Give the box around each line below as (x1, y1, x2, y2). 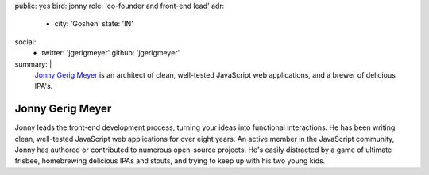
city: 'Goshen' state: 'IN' (54, 19, 134, 29)
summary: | (14, 59, 52, 69)
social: (14, 36, 37, 47)
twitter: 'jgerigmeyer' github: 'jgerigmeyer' (41, 48, 180, 58)
